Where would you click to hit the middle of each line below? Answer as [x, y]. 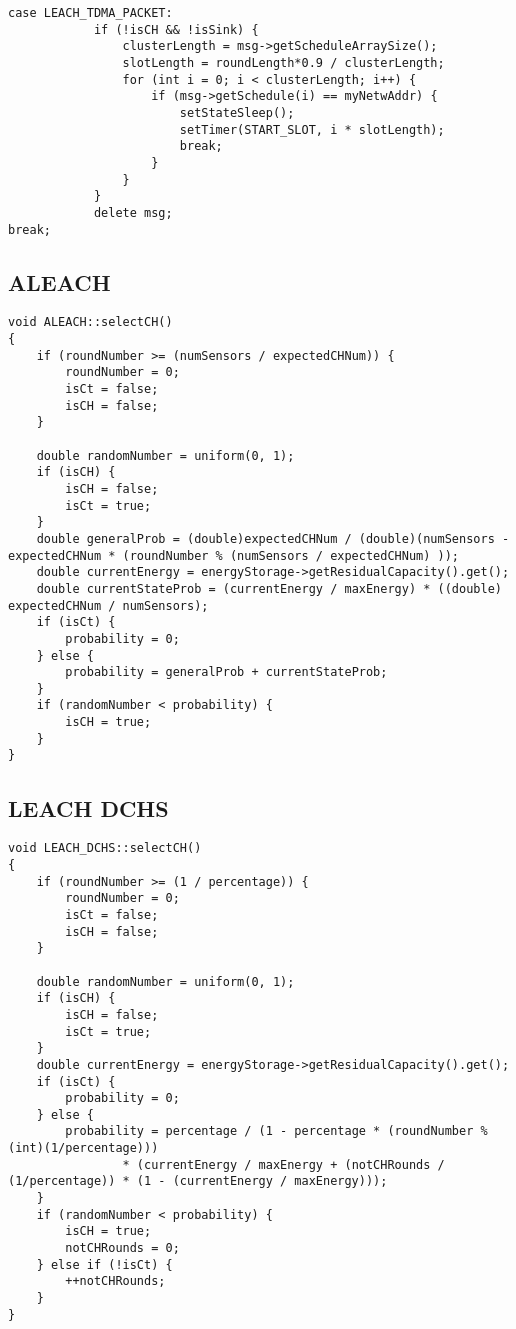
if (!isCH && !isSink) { [176, 29]
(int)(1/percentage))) [83, 1148]
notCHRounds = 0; [122, 1248]
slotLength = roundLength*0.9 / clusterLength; [283, 62]
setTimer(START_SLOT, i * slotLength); [312, 129]
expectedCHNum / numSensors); [108, 605]
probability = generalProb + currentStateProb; [226, 672]
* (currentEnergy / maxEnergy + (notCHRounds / [283, 1164]
